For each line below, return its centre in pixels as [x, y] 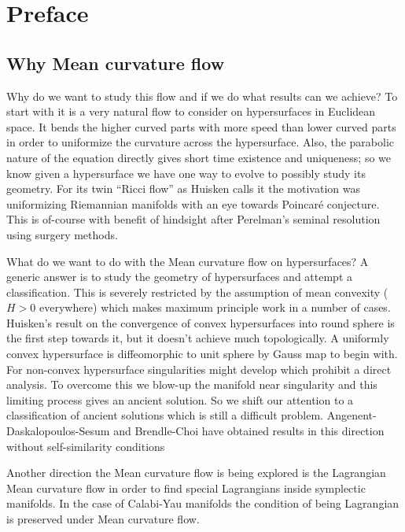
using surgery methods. [62, 234]
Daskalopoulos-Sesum [58, 431]
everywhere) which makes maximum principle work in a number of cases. [215, 307]
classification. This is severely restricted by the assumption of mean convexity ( [197, 292]
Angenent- [352, 415]
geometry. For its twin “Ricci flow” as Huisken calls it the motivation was [183, 188]
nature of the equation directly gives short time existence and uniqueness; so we [199, 157]
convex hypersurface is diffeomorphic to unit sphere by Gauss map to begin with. [202, 354]
